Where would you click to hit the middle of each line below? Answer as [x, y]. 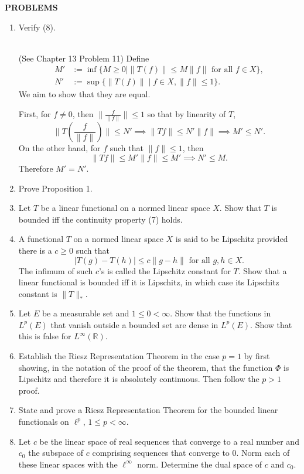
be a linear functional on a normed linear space [125, 208]
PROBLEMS [31, 7]
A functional [41, 239]
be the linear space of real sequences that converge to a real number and [169, 441]
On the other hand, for [59, 148]
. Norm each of [263, 453]
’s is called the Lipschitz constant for [165, 270]
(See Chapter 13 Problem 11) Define [84, 58]
